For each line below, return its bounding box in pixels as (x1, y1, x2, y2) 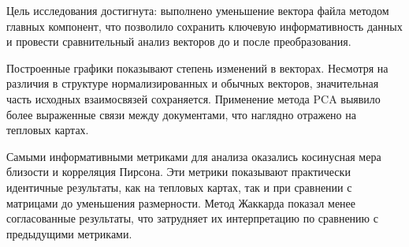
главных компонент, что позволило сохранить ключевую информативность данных (6, 17, 403, 34)
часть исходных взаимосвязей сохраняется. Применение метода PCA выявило (6, 90, 381, 107)
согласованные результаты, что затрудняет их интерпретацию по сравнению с (6, 210, 378, 226)
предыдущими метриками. (6, 225, 132, 241)
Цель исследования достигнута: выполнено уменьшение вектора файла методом (6, 2, 389, 18)
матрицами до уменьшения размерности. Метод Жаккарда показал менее (6, 194, 356, 211)
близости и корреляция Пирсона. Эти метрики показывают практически (6, 163, 351, 180)
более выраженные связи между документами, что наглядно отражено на (6, 106, 356, 122)
